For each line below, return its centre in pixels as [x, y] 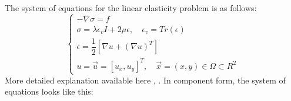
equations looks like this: [49, 91]
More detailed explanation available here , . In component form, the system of [145, 80]
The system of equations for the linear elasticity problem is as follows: [131, 8]
